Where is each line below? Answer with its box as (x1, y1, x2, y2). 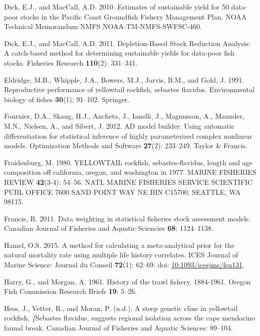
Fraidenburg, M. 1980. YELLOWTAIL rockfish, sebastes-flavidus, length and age (4, 157, 252, 167)
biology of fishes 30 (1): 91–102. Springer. (4, 94, 130, 104)
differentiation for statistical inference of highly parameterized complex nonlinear (4, 130, 252, 141)
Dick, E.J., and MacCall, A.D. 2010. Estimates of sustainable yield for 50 (4, 2, 229, 12)
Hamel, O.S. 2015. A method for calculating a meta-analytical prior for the (4, 239, 234, 250)
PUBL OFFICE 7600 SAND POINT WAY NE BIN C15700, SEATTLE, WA (4, 186, 241, 197)
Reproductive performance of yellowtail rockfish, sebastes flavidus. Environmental (4, 84, 254, 95)
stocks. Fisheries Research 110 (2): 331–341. (4, 57, 138, 68)
